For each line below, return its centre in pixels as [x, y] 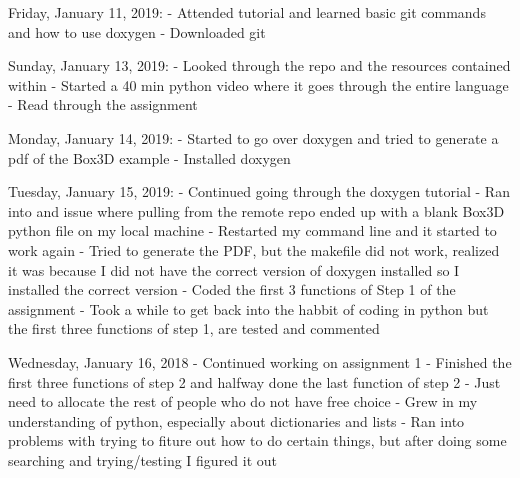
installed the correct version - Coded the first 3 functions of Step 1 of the [232, 289]
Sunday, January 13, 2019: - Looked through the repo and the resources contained [259, 65]
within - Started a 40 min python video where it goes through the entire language [258, 84]
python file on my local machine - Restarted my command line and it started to [252, 230]
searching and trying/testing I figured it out [143, 459]
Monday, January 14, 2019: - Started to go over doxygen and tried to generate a [253, 137]
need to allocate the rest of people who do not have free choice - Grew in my [243, 401]
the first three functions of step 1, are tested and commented [194, 328]
